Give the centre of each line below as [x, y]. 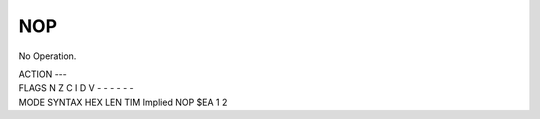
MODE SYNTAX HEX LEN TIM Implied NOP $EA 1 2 [123, 102]
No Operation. [47, 56]
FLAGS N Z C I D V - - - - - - [76, 88]
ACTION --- [42, 74]
